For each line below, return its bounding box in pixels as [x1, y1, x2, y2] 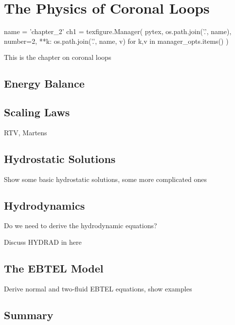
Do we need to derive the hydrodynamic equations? [4, 220, 157, 231]
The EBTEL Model [4, 261, 104, 276]
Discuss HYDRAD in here [4, 237, 82, 247]
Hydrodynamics [4, 198, 85, 213]
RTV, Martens [4, 127, 47, 137]
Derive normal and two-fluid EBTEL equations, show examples [4, 283, 192, 293]
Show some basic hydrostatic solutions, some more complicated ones [4, 174, 207, 184]
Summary [4, 307, 54, 322]
